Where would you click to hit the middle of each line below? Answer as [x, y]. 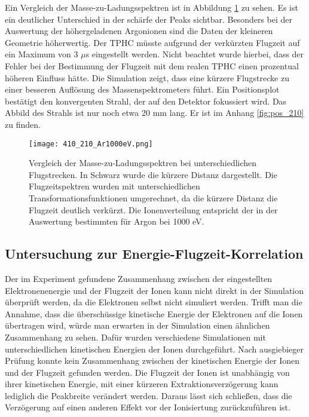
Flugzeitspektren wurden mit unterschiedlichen [114, 186]
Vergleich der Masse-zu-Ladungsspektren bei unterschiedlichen [143, 163]
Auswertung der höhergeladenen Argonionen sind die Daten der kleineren [139, 31]
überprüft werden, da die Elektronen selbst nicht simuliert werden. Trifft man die [154, 302]
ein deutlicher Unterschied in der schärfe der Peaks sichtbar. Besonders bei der [149, 19]
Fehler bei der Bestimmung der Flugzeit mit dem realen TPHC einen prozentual [152, 65]
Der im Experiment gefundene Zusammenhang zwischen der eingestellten [139, 278]
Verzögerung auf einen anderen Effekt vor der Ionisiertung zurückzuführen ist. [148, 407]
